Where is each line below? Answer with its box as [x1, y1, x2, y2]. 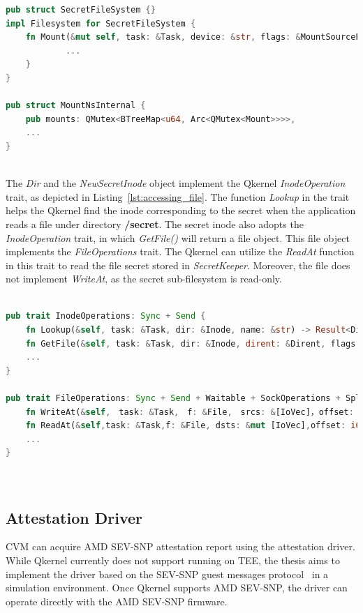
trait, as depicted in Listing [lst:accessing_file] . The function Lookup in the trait [6, 189, 350, 204]
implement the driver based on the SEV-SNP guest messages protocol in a [6, 566, 329, 581]
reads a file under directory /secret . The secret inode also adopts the [6, 216, 304, 231]
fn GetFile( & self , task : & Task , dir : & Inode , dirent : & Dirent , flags [25, 338, 356, 349]
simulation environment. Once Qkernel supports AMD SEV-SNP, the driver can [6, 580, 348, 595]
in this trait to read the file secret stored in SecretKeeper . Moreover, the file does [6, 257, 350, 272]
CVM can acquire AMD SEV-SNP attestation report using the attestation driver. [6, 539, 355, 554]
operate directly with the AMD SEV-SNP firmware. [6, 593, 228, 608]
